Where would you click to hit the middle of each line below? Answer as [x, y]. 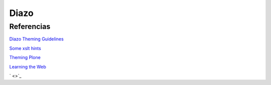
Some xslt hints [25, 48]
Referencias [30, 26]
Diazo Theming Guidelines [36, 39]
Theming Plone [25, 57]
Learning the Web [28, 66]
